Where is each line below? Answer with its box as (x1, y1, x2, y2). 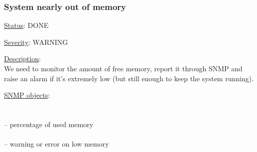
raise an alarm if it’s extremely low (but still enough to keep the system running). (4, 73, 254, 83)
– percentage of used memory (4, 119, 94, 129)
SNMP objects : (4, 90, 50, 100)
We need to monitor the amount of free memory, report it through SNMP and (4, 63, 243, 73)
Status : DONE (4, 20, 49, 30)
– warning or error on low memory (4, 139, 109, 149)
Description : (4, 53, 41, 64)
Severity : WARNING (4, 36, 68, 47)
